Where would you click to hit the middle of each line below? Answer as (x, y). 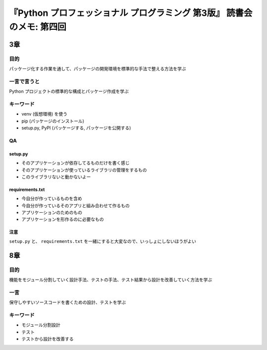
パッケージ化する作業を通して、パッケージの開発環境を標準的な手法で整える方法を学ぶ (98, 69)
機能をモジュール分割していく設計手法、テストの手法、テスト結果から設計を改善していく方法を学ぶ (111, 280)
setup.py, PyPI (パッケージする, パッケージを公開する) (76, 128)
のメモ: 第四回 (38, 27)
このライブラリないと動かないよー (56, 176)
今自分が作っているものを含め (52, 199)
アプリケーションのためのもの (52, 213)
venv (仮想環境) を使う (44, 114)
